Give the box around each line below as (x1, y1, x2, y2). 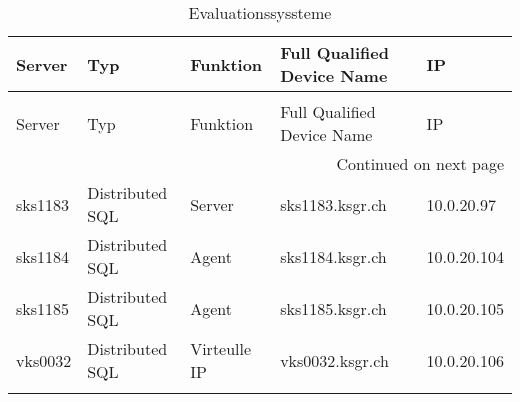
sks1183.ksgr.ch (280, 192, 387, 216)
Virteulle (190, 337, 252, 360)
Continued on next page (336, 152, 504, 175)
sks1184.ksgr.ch (280, 244, 387, 268)
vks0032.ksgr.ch (280, 348, 389, 372)
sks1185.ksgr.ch (280, 296, 387, 320)
